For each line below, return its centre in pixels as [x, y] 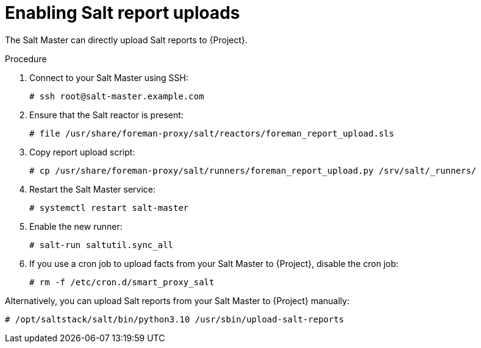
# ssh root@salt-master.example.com [117, 96]
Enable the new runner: [76, 226]
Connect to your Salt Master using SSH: [109, 77]
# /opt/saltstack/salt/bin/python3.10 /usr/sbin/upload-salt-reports [175, 319]
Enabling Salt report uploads [123, 13]
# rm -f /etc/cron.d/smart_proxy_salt [122, 282]
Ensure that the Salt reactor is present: [106, 115]
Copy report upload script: [82, 152]
